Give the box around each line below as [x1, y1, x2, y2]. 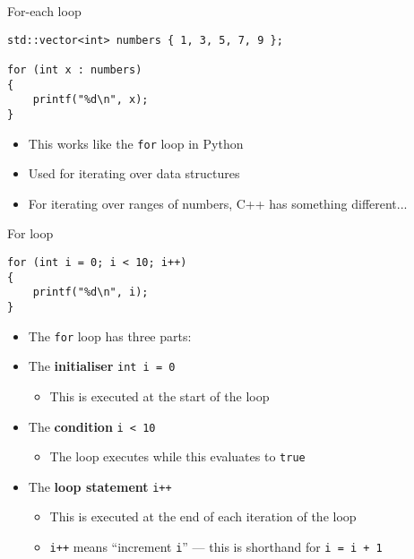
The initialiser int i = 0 [28, 357, 176, 375]
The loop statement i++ [28, 477, 172, 495]
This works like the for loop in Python [28, 133, 244, 152]
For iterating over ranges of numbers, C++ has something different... [28, 193, 408, 212]
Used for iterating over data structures [28, 164, 240, 183]
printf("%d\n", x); [32, 93, 149, 107]
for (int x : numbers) [7, 63, 142, 76]
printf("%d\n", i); [32, 286, 149, 299]
